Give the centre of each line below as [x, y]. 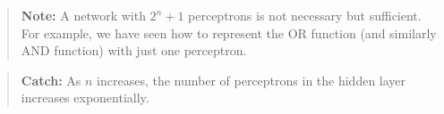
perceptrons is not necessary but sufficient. [305, 15]
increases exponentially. [85, 98]
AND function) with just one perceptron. [134, 50]
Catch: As [51, 80]
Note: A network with [83, 15]
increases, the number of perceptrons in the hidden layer [252, 80]
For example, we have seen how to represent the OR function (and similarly [229, 33]
